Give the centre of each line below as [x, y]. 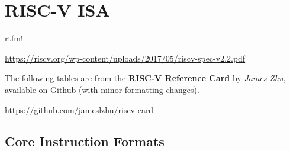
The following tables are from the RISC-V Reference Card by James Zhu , [145, 78]
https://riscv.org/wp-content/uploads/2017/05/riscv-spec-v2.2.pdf [125, 58]
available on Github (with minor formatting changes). [102, 89]
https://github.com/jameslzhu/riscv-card [79, 109]
